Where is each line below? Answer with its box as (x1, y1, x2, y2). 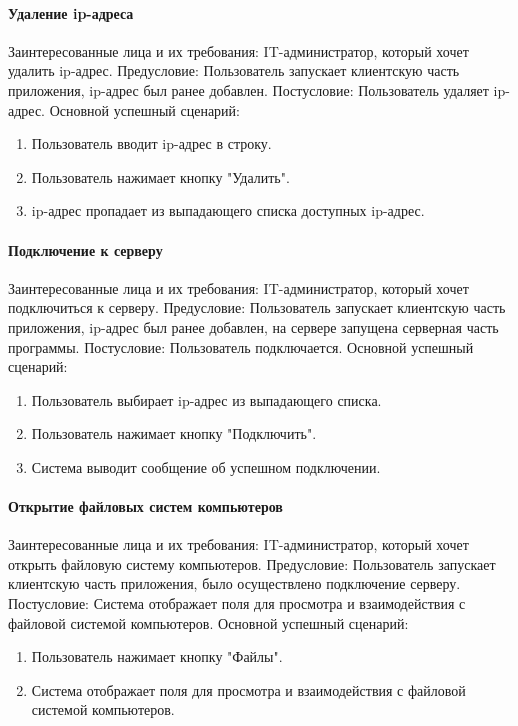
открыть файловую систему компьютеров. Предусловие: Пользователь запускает (8, 553, 496, 574)
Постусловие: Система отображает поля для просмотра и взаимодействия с (8, 593, 466, 614)
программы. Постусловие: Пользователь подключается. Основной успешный (8, 336, 474, 357)
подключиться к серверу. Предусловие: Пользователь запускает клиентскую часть (8, 297, 506, 318)
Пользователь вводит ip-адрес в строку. (31, 133, 272, 154)
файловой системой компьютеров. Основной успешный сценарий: (8, 612, 409, 633)
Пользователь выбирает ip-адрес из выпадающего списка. (31, 389, 382, 410)
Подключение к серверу (8, 239, 163, 260)
